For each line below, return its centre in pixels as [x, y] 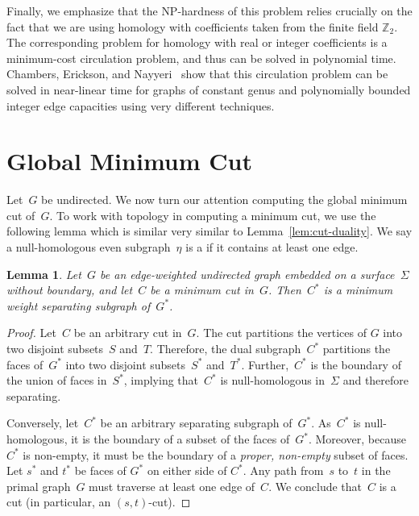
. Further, [265, 364]
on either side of [187, 470]
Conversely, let [43, 423]
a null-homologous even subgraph [89, 247]
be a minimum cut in [202, 290]
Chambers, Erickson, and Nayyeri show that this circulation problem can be [197, 74]
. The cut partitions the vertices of [281, 333]
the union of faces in [57, 380]
